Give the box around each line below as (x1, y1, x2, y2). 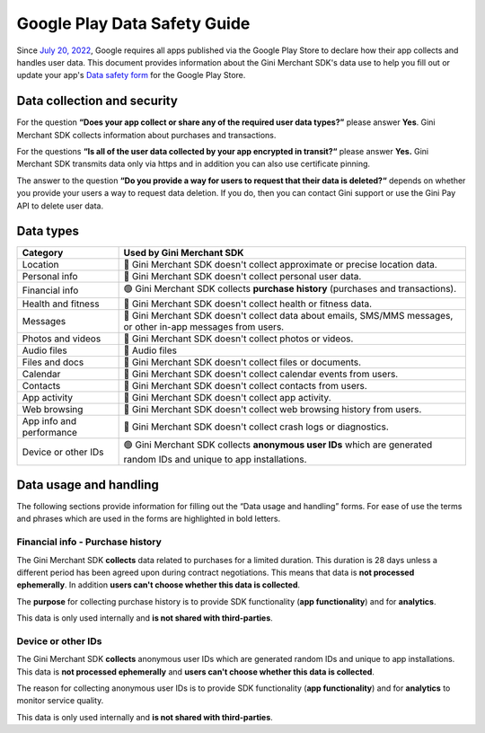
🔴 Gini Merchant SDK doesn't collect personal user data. (123, 270, 362, 283)
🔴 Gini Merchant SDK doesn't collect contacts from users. (123, 380, 367, 393)
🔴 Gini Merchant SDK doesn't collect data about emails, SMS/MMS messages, (123, 310, 454, 322)
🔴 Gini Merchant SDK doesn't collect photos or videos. (123, 332, 354, 345)
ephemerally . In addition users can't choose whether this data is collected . (16, 579, 301, 590)
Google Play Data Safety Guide (16, 13, 251, 33)
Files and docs (22, 356, 84, 368)
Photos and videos (22, 332, 101, 345)
